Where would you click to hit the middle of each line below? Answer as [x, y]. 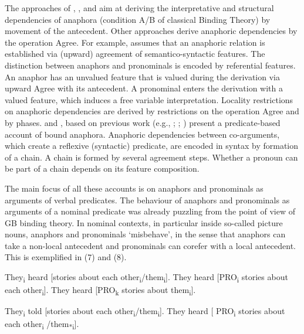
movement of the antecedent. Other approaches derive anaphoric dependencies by [151, 31]
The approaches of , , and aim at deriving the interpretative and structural [139, 8]
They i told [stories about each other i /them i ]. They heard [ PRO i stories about [145, 312]
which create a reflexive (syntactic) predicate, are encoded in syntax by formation [152, 146]
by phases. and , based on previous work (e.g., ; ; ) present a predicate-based [143, 122]
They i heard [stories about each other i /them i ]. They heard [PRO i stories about [146, 277]
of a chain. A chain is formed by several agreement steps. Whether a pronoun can [151, 157]
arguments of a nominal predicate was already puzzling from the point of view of [150, 211]
